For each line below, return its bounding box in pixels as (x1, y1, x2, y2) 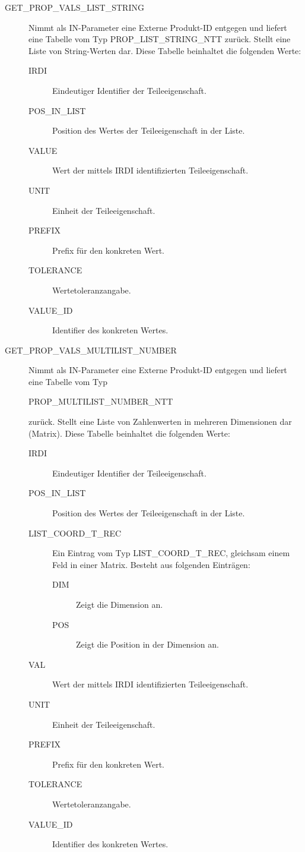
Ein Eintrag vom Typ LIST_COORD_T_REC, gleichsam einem (52, 547, 290, 559)
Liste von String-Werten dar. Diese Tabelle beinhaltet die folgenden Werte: (28, 44, 301, 56)
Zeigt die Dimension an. (76, 598, 163, 610)
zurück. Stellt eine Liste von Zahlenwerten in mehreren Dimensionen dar (28, 415, 292, 428)
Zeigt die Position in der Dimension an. (76, 638, 219, 651)
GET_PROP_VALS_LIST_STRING (5, 1, 144, 13)
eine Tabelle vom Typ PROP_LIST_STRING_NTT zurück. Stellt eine (28, 33, 291, 45)
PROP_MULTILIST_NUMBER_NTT (28, 395, 173, 408)
